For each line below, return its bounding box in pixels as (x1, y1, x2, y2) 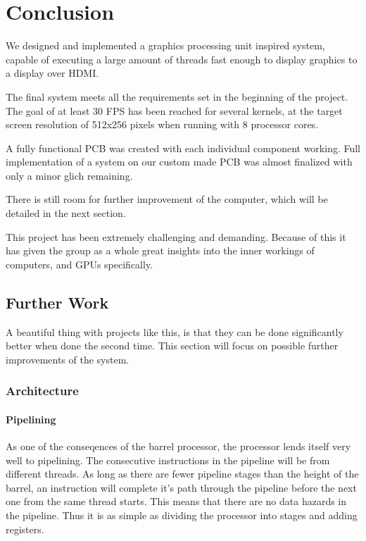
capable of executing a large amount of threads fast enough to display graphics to (6, 51, 358, 66)
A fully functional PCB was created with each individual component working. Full (6, 140, 361, 155)
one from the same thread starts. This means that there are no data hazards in (6, 494, 347, 509)
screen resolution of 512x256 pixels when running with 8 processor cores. (6, 117, 319, 132)
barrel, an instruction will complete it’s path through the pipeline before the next (6, 480, 357, 495)
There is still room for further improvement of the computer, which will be (6, 192, 328, 206)
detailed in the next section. (6, 206, 126, 220)
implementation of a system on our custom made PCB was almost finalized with (6, 154, 353, 169)
